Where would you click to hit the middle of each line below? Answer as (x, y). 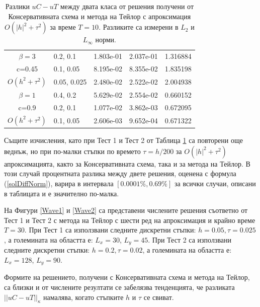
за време (63, 27)
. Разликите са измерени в (139, 27)
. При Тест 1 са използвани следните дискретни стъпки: (110, 230)
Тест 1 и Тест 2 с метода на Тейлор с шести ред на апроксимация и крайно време (130, 220)
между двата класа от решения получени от (127, 6)
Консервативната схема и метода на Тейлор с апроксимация (100, 16)
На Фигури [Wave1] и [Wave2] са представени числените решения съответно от (126, 210)
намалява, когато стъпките (83, 297)
